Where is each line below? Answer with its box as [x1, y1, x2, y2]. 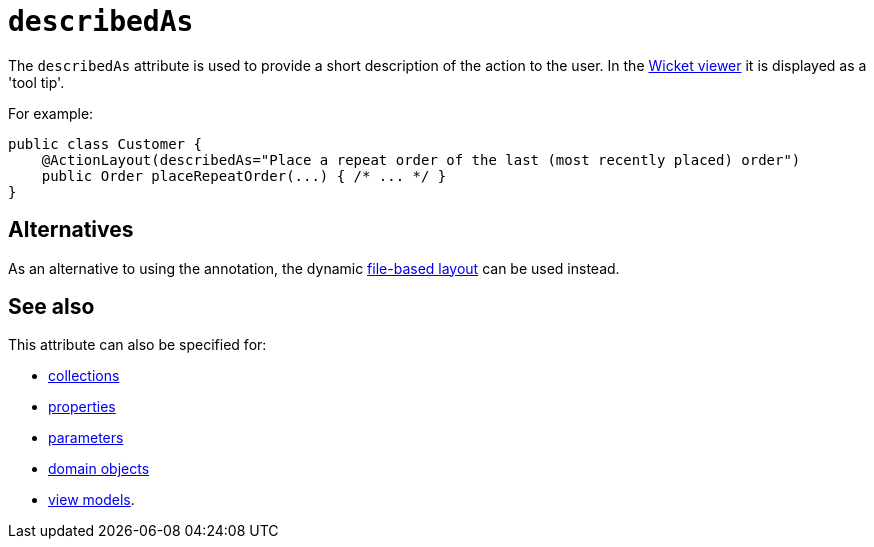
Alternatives [8, 217, 134, 243]
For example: [8, 104, 94, 122]
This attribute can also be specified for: [8, 336, 267, 354]
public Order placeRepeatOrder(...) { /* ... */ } [41, 167, 447, 184]
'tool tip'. [8, 73, 65, 91]
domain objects [48, 460, 150, 478]
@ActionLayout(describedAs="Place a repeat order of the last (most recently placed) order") [41, 151, 801, 168]
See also [8, 294, 95, 320]
